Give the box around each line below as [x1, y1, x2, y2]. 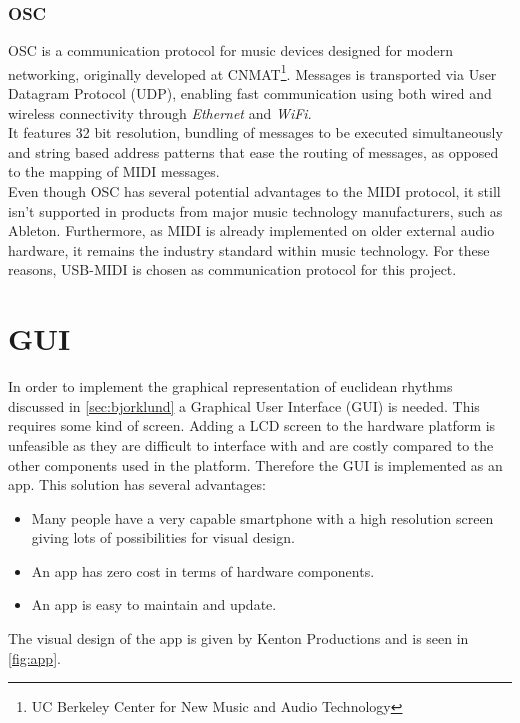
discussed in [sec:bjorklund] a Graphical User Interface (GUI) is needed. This [8, 395, 480, 416]
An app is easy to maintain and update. [31, 594, 277, 615]
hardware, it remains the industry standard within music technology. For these [8, 239, 490, 260]
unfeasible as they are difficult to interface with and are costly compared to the [8, 434, 494, 455]
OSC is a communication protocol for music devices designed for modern [8, 40, 453, 61]
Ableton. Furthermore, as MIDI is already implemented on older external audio [8, 220, 495, 241]
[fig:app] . [8, 647, 61, 668]
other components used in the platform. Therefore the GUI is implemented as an [8, 454, 503, 475]
